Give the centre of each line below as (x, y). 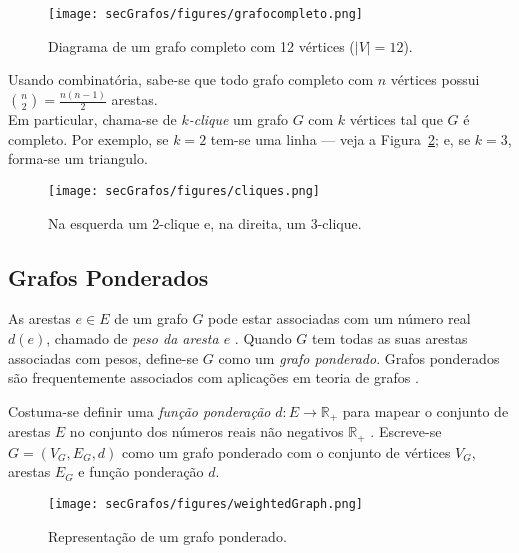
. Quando (263, 337)
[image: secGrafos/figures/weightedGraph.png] (205, 503)
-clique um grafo (238, 119)
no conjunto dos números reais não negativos (206, 431)
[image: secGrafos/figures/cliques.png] (184, 190)
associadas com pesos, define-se (103, 357)
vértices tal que (396, 119)
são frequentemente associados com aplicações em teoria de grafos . (213, 377)
